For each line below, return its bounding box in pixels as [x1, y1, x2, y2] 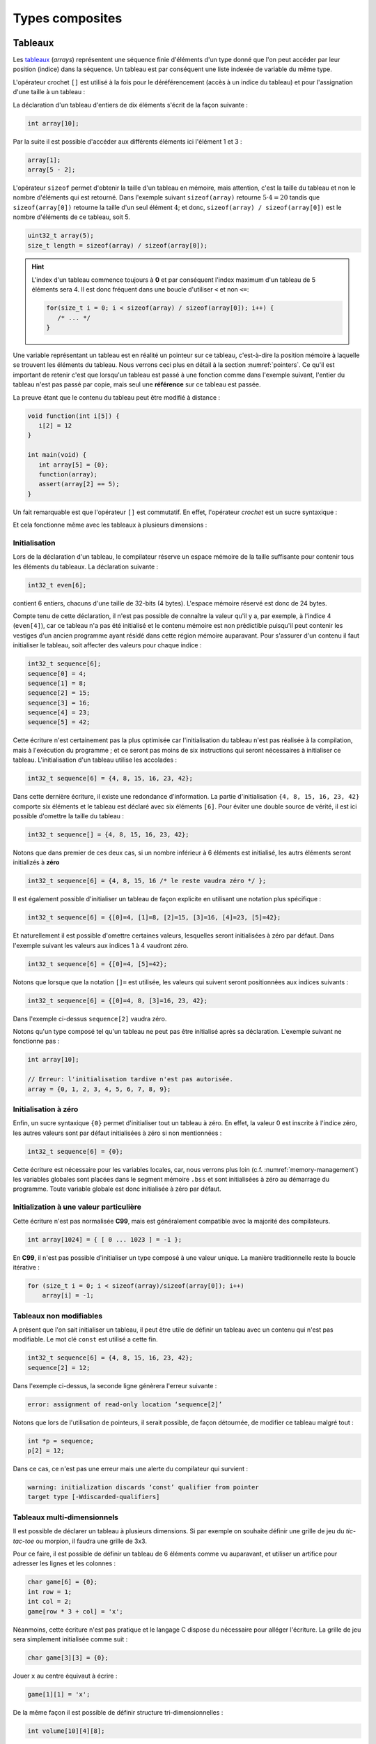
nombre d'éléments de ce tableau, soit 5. [13, 213, 130, 221]
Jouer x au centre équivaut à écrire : [13, 1671, 118, 1680]
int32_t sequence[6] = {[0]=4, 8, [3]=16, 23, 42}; [27, 996, 208, 1005]
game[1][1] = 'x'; [27, 1690, 91, 1698]
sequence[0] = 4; [27, 670, 87, 677]
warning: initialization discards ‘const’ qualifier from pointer [27, 1483, 259, 1491]
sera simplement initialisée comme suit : [13, 1634, 128, 1643]
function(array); [38, 470, 97, 478]
